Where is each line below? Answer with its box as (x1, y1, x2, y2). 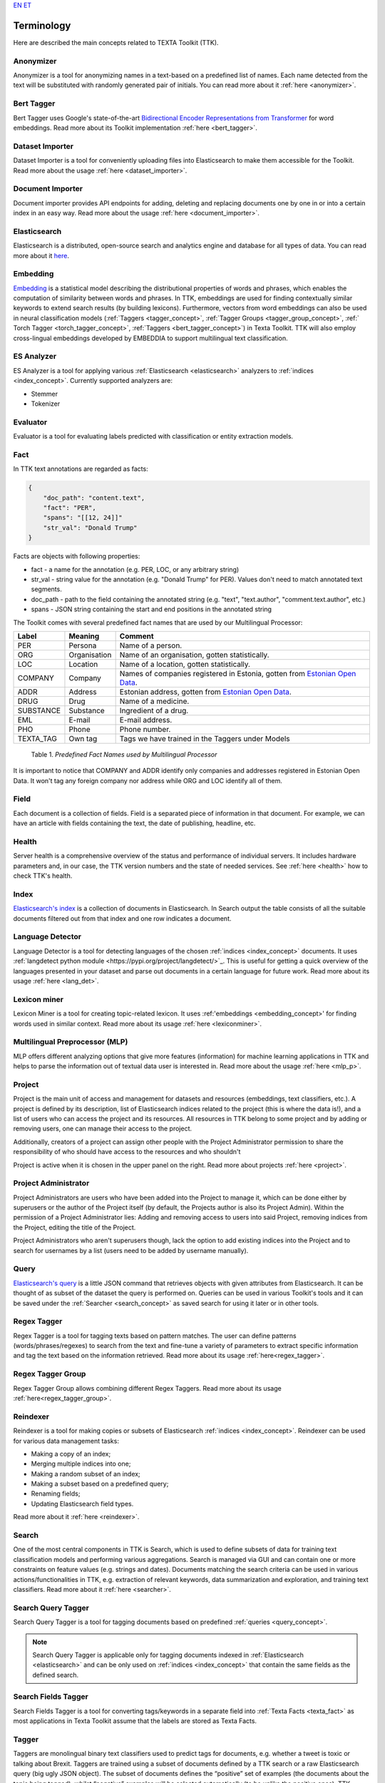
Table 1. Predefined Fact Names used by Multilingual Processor (31, 750, 217, 759)
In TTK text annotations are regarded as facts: (13, 464, 149, 474)
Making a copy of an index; (31, 1449, 111, 1458)
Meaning (68, 631, 100, 641)
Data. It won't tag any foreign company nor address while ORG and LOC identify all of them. (13, 776, 283, 785)
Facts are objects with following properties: (13, 552, 140, 561)
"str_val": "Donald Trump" (43, 523, 138, 531)
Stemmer (31, 389, 58, 398)
